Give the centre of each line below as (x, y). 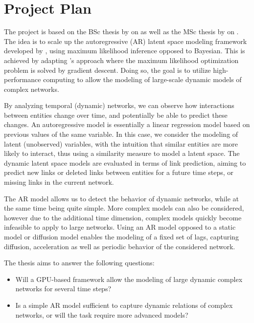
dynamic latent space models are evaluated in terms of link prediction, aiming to (125, 162)
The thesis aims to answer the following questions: (79, 263)
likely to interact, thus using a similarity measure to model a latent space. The (122, 153)
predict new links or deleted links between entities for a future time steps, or (119, 172)
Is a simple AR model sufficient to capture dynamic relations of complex (124, 305)
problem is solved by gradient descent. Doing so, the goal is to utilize (107, 70)
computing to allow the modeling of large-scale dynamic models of (142, 79)
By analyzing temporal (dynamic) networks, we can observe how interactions (119, 105)
